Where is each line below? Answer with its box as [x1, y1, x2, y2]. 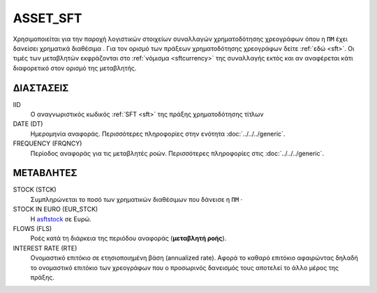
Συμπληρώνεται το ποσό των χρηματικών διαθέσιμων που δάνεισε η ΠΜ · [30, 195, 243, 203]
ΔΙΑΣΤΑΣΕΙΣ [13, 82, 69, 94]
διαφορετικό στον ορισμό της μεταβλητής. [13, 63, 137, 72]
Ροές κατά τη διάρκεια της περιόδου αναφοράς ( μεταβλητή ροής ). [30, 234, 227, 243]
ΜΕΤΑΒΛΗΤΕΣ [13, 167, 77, 179]
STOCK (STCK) [13, 185, 57, 194]
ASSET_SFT [13, 10, 83, 26]
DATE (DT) [13, 120, 43, 128]
